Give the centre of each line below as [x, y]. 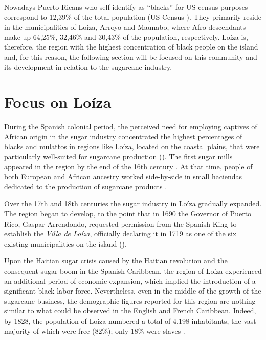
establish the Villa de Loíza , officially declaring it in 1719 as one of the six [120, 234]
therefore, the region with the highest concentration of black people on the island [131, 47]
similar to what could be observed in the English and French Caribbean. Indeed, [130, 311]
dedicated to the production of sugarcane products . [86, 186]
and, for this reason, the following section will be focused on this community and [131, 56]
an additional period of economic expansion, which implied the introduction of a [130, 281]
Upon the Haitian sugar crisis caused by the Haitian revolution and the [116, 261]
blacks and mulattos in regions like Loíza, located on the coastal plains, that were [132, 146]
